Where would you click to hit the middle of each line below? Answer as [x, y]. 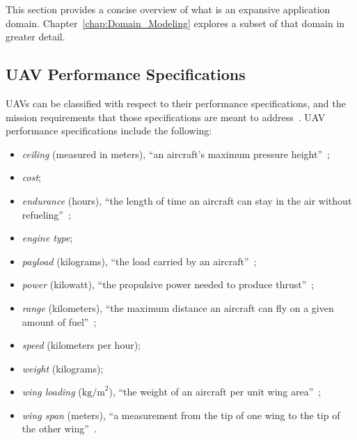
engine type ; [47, 238]
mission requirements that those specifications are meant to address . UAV [166, 117]
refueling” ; [46, 214]
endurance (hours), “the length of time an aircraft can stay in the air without [187, 200]
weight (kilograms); [63, 368]
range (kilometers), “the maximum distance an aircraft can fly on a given [178, 307]
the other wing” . [59, 429]
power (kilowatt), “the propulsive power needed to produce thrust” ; [168, 284]
